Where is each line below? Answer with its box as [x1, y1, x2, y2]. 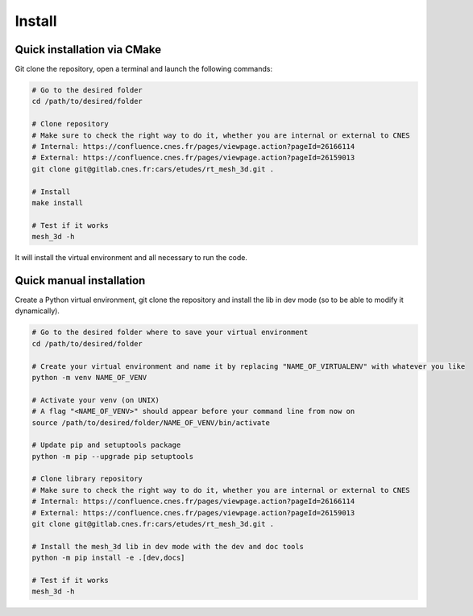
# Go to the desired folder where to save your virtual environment [31, 328, 309, 337]
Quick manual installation [15, 274, 146, 287]
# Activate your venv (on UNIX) [31, 395, 160, 404]
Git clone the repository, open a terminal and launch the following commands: [15, 64, 273, 74]
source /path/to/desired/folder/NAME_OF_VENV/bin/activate [31, 418, 270, 427]
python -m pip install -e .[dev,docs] [31, 553, 185, 563]
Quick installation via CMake [15, 43, 161, 56]
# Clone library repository [31, 474, 143, 483]
